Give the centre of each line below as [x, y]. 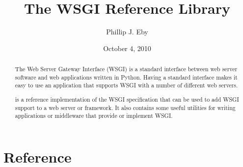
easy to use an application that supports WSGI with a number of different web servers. [126, 85]
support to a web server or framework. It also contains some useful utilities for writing [125, 107]
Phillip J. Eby [127, 32]
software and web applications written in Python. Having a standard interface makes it [126, 77]
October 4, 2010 [127, 48]
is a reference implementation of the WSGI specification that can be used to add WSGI [127, 99]
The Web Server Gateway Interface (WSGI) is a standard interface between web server [126, 69]
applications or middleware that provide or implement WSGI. [94, 116]
